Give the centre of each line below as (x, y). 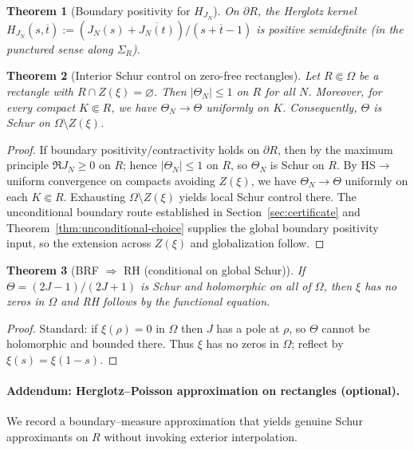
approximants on (47, 436)
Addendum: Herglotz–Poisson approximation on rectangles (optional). (203, 391)
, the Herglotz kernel (307, 10)
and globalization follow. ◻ (257, 243)
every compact (41, 107)
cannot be (346, 328)
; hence (140, 165)
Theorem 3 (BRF (53, 269)
